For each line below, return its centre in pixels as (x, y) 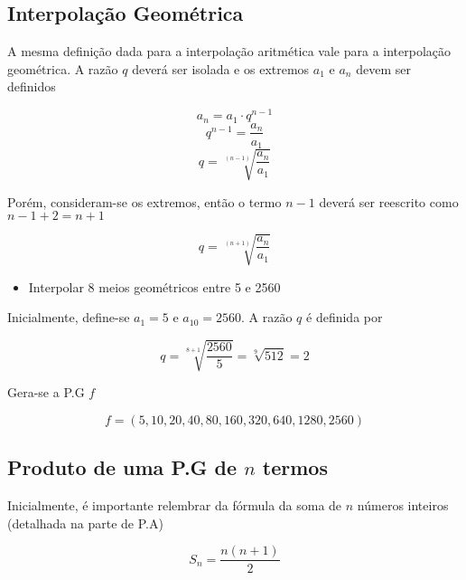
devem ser (383, 68)
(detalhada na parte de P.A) (85, 523)
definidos (32, 86)
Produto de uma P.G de (122, 467)
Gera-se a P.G (46, 392)
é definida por (345, 317)
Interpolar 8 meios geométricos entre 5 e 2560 (154, 286)
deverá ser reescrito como (389, 201)
